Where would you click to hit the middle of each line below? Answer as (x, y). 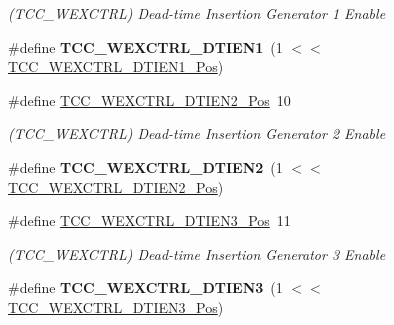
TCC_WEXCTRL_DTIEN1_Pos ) (116, 66)
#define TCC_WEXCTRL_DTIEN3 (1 (145, 287)
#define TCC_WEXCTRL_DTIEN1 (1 (145, 46)
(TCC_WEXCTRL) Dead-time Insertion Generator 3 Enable (197, 253)
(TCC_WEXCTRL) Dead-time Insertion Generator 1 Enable (197, 13)
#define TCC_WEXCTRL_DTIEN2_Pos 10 (149, 99)
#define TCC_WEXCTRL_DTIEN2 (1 (145, 166)
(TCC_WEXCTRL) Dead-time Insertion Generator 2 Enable (197, 133)
